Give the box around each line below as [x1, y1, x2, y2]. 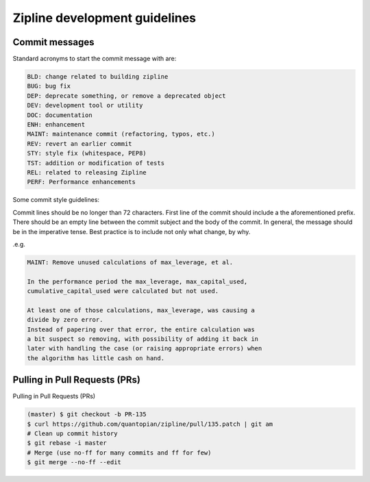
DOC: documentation [27, 111, 92, 119]
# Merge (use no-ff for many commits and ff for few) [27, 448, 212, 457]
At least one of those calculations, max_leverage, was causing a [27, 306, 255, 314]
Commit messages [12, 36, 95, 48]
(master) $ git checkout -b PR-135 [27, 411, 147, 418]
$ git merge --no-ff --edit [27, 459, 121, 466]
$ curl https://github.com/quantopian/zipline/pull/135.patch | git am [27, 420, 273, 428]
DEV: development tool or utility [27, 101, 143, 110]
